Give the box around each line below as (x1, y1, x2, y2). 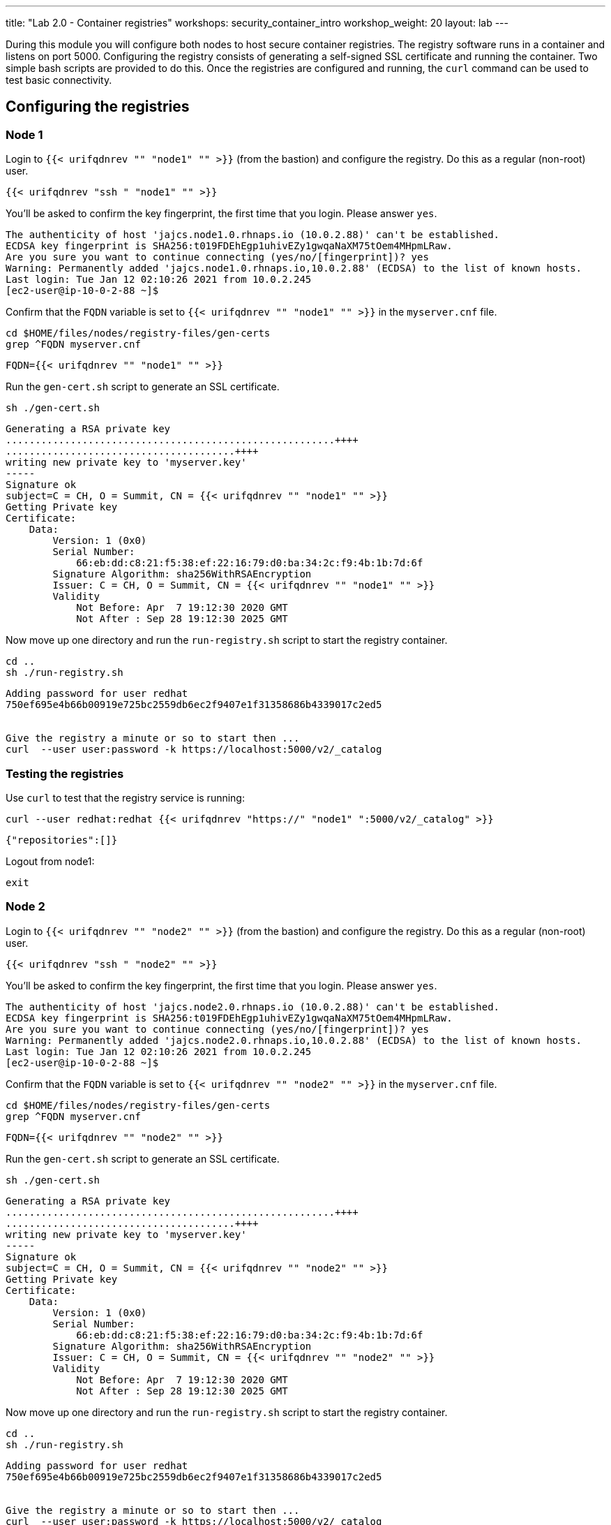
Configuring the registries (6, 98, 190, 116)
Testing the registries (6, 766, 124, 781)
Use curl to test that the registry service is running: (6, 791, 245, 804)
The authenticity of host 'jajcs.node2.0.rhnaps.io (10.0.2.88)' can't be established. (6, 1001, 500, 1012)
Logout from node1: (6, 855, 95, 867)
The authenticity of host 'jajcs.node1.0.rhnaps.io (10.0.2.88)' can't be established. (6, 229, 500, 241)
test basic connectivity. (6, 74, 112, 86)
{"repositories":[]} (6, 834, 118, 846)
